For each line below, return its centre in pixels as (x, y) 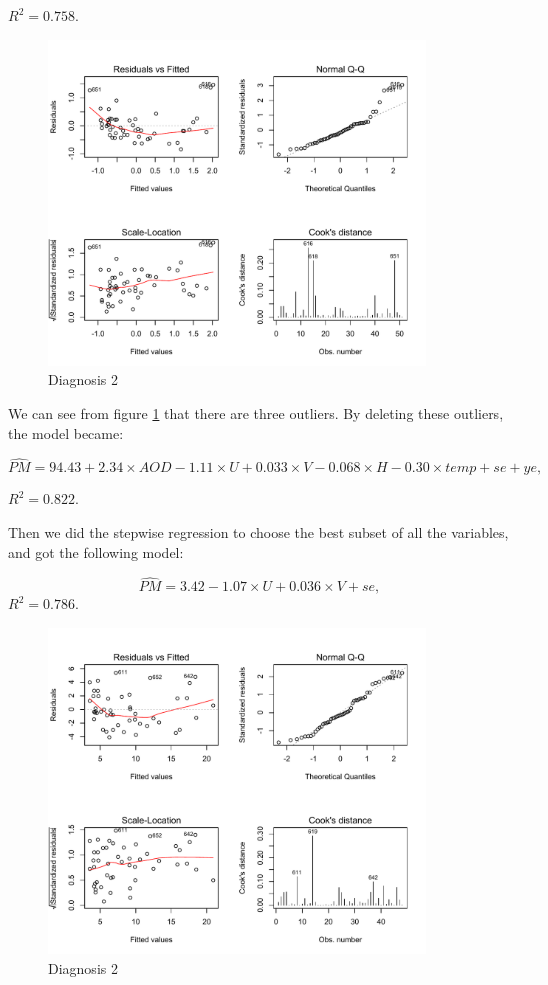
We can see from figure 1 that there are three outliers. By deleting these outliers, (256, 413)
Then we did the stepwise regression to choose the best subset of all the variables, (258, 532)
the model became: (66, 432)
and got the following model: (96, 551)
